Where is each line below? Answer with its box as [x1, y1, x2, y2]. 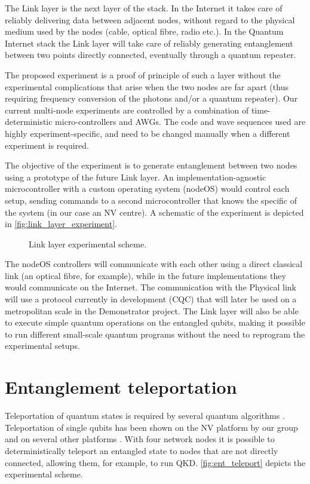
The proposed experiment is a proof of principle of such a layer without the [5, 68, 281, 81]
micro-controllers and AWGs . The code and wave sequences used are [55, 115, 306, 128]
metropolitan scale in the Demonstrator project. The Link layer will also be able [5, 304, 299, 317]
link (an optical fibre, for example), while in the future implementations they [5, 269, 286, 281]
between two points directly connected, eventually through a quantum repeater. [5, 48, 296, 61]
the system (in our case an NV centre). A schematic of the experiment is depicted [5, 206, 304, 218]
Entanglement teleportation [5, 375, 237, 399]
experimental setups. [5, 339, 80, 352]
